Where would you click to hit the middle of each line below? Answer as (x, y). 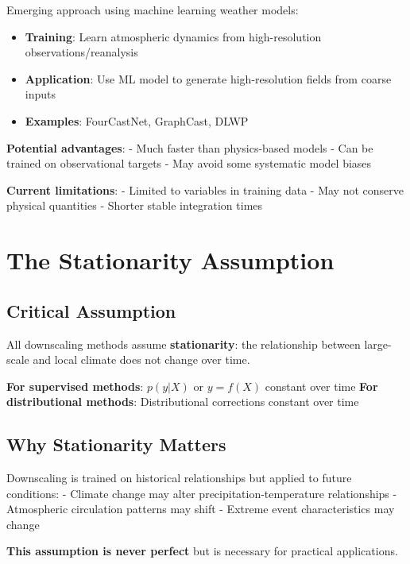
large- (378, 344)
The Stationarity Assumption (170, 260)
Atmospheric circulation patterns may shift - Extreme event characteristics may (201, 509)
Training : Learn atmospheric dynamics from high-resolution (173, 36)
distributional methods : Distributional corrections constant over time (183, 402)
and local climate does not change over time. (141, 359)
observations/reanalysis (81, 52)
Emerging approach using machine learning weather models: (153, 10)
